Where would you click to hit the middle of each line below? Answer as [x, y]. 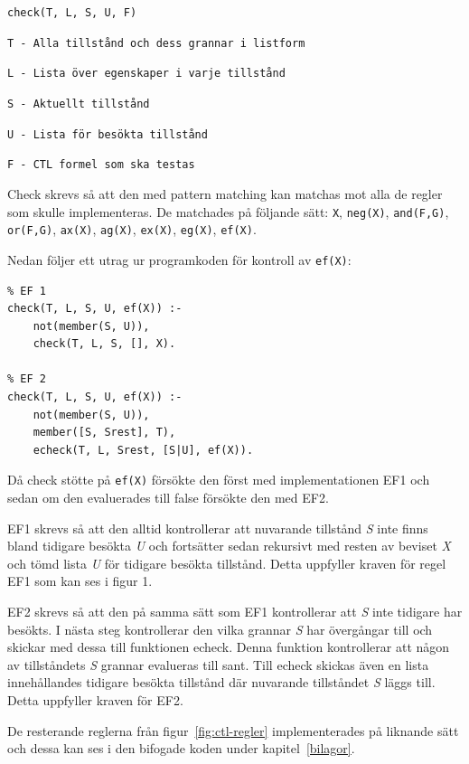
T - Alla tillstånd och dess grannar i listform [156, 43]
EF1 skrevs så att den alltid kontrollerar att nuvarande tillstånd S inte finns [218, 528]
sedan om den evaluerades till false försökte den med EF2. [168, 498]
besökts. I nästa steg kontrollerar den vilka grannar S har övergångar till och [220, 629]
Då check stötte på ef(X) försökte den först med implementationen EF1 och [219, 480]
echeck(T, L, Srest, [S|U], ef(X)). [143, 450]
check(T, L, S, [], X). [104, 344]
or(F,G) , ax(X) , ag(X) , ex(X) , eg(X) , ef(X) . [132, 229]
